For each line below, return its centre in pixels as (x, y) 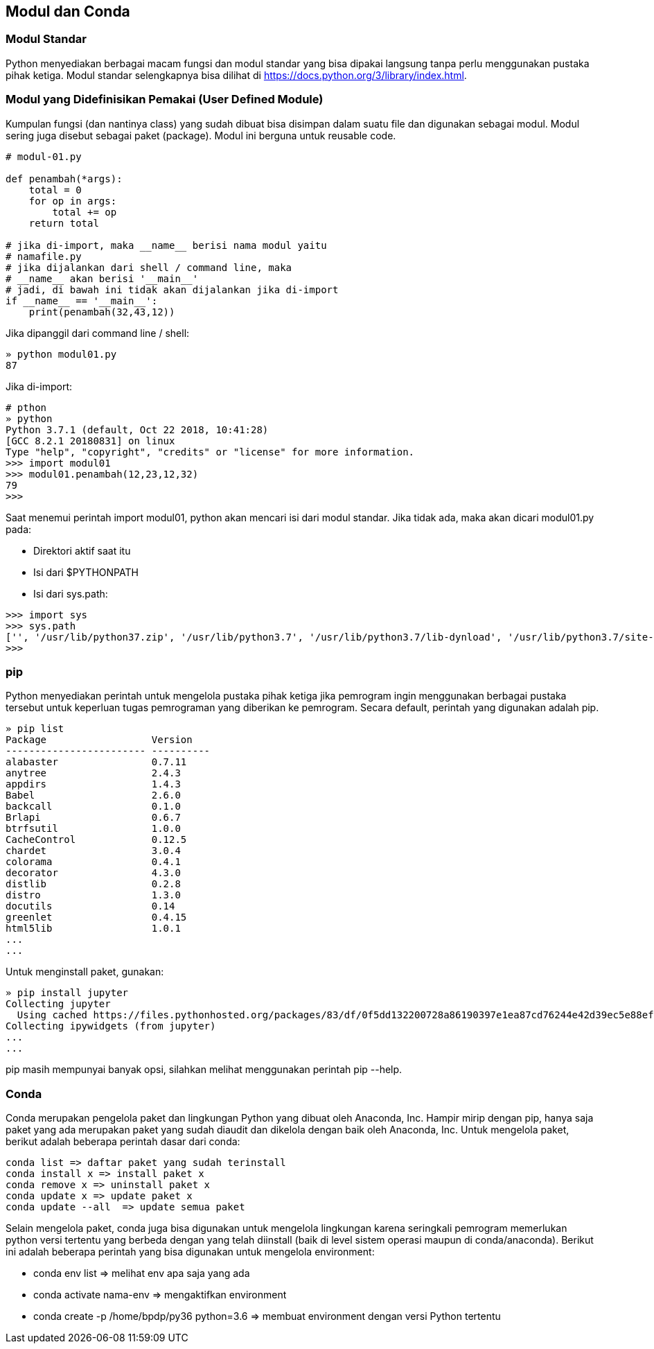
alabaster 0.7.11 (96, 762)
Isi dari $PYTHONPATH (86, 572)
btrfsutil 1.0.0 (93, 829)
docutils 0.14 (90, 906)
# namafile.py (44, 256)
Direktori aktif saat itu (82, 550)
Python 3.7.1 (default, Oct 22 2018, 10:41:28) (137, 429)
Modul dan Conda (68, 11)
